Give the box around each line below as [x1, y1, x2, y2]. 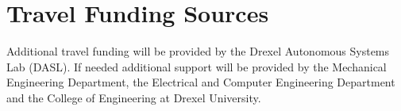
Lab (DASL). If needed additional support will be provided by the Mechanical [6, 58, 387, 75]
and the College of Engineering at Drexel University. [6, 89, 261, 105]
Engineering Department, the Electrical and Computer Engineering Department [6, 74, 395, 90]
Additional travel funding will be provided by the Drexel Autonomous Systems [6, 43, 390, 59]
